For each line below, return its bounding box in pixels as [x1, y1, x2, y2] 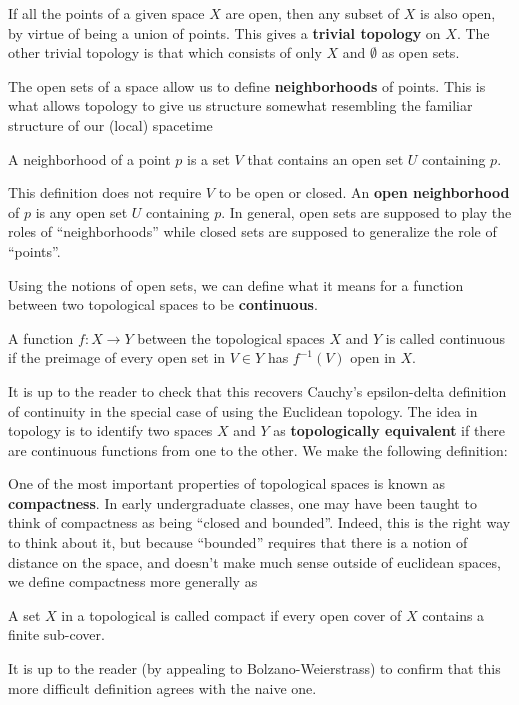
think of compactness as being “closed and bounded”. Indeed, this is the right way [8, 512, 511, 533]
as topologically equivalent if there [273, 420, 506, 441]
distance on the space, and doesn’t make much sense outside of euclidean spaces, [8, 551, 501, 572]
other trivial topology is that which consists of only [8, 42, 322, 63]
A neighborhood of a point [8, 148, 171, 169]
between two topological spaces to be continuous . [8, 294, 318, 315]
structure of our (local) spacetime [8, 114, 213, 135]
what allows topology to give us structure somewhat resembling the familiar [8, 95, 473, 116]
